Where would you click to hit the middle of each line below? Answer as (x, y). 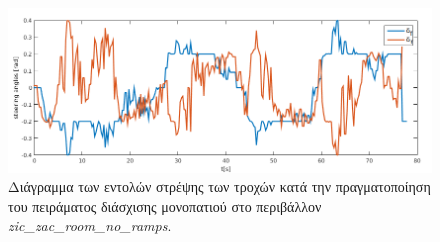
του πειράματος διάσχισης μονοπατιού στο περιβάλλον (165, 205)
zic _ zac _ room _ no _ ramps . (90, 225)
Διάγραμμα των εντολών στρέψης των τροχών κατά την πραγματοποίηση (219, 186)
